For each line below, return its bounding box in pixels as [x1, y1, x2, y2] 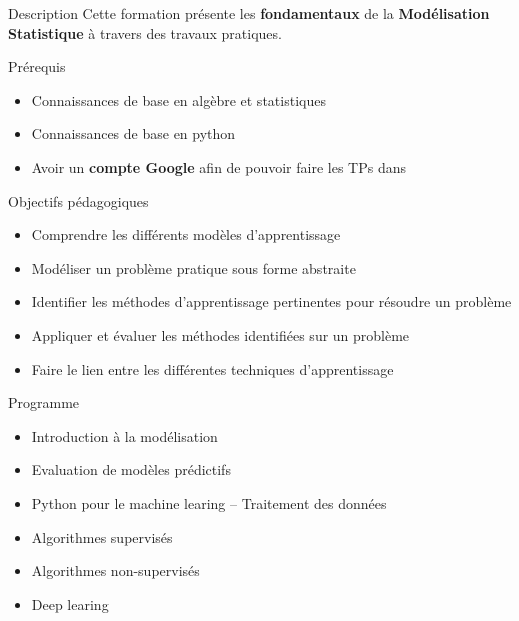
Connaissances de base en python [31, 123, 236, 144]
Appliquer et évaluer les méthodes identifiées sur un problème [31, 324, 410, 345]
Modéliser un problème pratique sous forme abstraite [31, 257, 356, 278]
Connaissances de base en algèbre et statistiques [31, 89, 326, 110]
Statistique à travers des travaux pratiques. [8, 22, 282, 43]
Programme [8, 392, 80, 413]
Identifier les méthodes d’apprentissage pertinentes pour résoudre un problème [31, 291, 512, 312]
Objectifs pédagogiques [8, 190, 149, 211]
